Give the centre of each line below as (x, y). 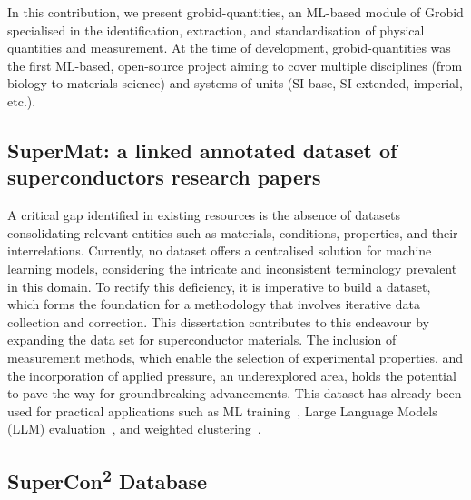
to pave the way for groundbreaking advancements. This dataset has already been (235, 393)
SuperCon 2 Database (108, 480)
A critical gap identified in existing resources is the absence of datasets (204, 215)
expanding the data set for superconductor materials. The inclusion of (202, 340)
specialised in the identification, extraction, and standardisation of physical (216, 30)
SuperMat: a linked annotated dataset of (202, 150)
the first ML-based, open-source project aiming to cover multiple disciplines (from (235, 65)
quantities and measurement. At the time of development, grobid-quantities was (229, 48)
